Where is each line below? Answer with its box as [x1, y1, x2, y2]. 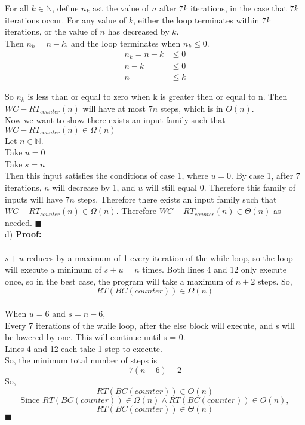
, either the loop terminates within [133, 13, 260, 26]
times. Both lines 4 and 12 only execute [142, 263, 287, 276]
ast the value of [93, 2, 149, 14]
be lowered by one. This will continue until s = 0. [5, 331, 186, 343]
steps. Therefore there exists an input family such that [77, 192, 277, 205]
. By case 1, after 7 [231, 169, 300, 182]
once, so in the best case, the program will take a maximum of [5, 274, 233, 287]
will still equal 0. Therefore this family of [145, 181, 296, 194]
